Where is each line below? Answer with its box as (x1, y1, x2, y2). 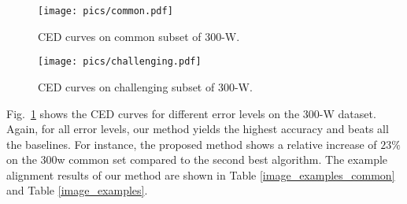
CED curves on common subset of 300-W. (38, 28, 240, 44)
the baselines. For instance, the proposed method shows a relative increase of (6, 135, 377, 152)
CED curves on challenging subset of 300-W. (38, 78, 253, 95)
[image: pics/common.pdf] (38, 6, 173, 17)
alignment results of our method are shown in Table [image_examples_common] (6, 166, 395, 183)
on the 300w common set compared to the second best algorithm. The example (6, 151, 388, 168)
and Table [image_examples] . (6, 182, 148, 198)
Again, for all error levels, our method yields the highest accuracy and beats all (6, 121, 389, 137)
